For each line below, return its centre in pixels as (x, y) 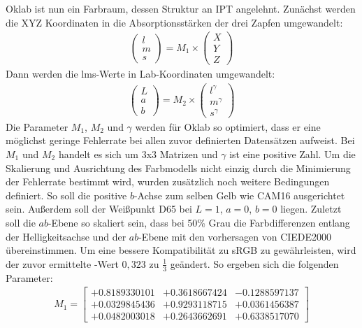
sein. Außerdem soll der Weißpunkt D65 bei (99, 209)
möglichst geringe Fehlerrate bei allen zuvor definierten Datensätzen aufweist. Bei (180, 140)
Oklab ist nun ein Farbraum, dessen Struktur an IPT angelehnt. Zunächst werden (181, 8)
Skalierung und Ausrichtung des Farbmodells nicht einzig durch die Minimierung (178, 167)
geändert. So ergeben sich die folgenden (254, 263)
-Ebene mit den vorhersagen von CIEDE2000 (235, 236)
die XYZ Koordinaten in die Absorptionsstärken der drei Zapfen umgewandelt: (174, 22)
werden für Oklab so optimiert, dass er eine (228, 126)
